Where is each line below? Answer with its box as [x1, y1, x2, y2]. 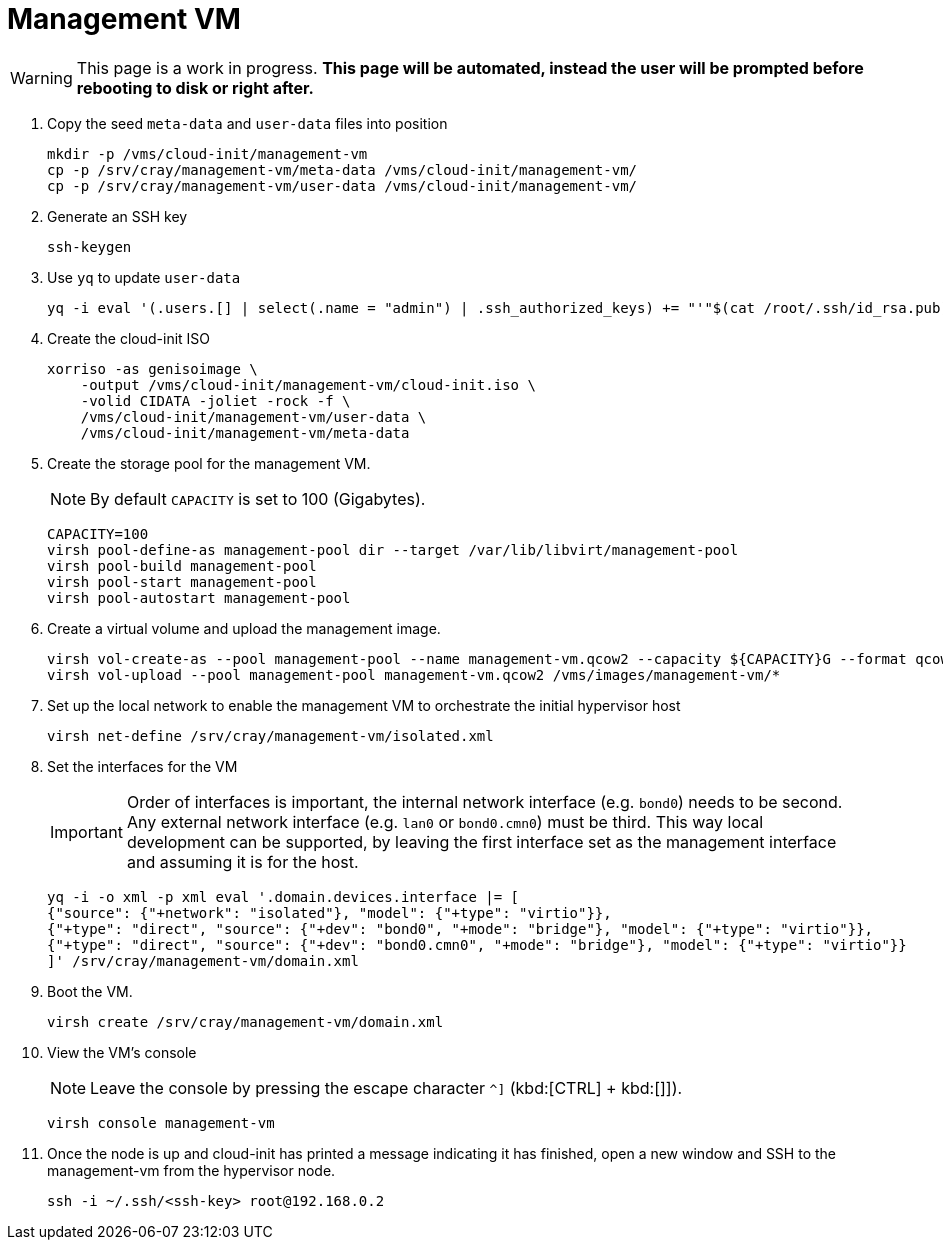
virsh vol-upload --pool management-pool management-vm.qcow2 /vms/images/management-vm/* [47, 666, 781, 683]
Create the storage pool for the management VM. [47, 454, 371, 472]
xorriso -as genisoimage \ [47, 360, 258, 377]
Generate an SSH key [47, 207, 188, 225]
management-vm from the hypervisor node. [47, 1161, 336, 1179]
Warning [10, 67, 73, 88]
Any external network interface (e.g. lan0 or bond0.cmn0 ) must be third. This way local [126, 811, 764, 832]
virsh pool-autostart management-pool [47, 589, 351, 606]
